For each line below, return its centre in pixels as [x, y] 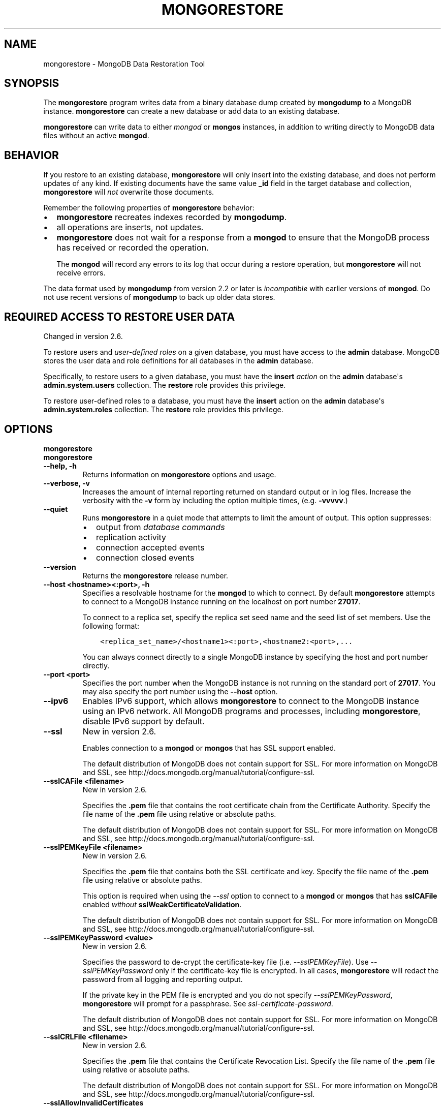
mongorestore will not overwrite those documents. [129, 192]
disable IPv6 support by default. [144, 721]
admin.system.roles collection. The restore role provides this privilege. [163, 410]
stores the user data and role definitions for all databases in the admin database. [178, 361]
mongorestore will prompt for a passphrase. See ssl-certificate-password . [208, 1003]
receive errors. [81, 273]
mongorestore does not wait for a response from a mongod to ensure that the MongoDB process [243, 238]
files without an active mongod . [96, 136]
